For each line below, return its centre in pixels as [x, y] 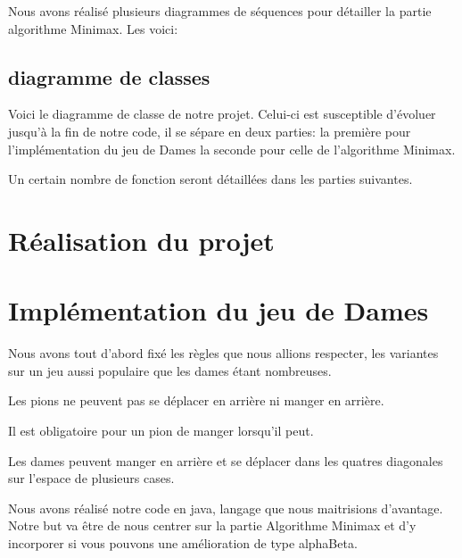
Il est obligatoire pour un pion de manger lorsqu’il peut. [161, 431]
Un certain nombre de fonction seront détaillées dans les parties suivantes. [210, 179]
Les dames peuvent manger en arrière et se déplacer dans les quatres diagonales [226, 460]
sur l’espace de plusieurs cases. [91, 478]
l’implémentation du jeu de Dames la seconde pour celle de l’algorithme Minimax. [232, 149]
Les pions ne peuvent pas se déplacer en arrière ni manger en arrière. [196, 400]
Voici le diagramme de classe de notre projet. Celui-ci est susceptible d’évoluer [222, 114]
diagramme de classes [109, 76]
